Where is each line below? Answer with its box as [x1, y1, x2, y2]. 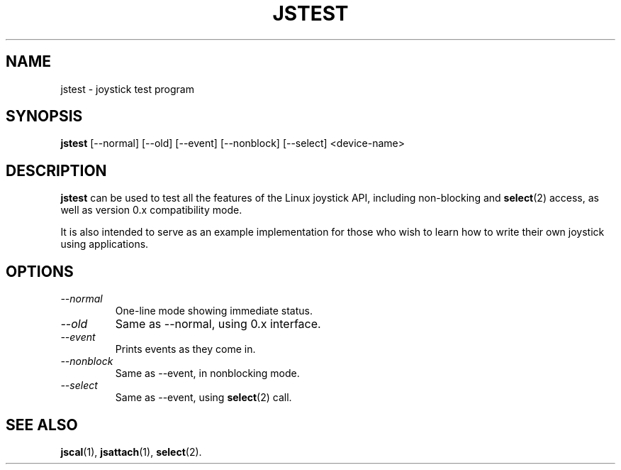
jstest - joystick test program [60, 82, 194, 95]
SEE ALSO [6, 415, 78, 434]
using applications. [60, 238, 149, 251]
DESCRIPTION [6, 161, 107, 180]
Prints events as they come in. [115, 343, 256, 356]
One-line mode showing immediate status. [115, 305, 313, 317]
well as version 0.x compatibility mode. [60, 204, 242, 217]
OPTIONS [6, 262, 74, 280]
